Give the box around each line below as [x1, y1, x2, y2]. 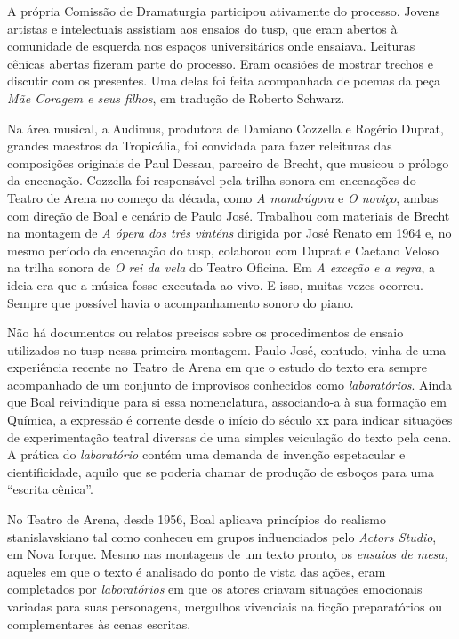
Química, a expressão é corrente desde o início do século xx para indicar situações [7, 410, 453, 429]
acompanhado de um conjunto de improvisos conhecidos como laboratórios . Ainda [7, 375, 453, 393]
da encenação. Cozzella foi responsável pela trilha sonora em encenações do [7, 171, 416, 190]
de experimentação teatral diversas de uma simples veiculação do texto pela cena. [7, 427, 452, 446]
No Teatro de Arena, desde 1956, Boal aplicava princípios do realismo [7, 510, 387, 529]
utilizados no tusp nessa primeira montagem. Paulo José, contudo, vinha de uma [7, 340, 447, 359]
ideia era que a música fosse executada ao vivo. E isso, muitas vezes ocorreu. [7, 275, 423, 294]
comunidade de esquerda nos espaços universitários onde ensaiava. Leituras [7, 36, 415, 55]
